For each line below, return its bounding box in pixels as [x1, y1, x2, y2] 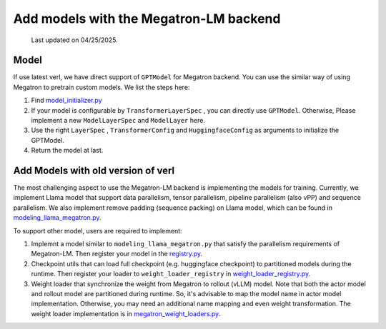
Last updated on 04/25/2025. [31, 36, 118, 44]
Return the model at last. [31, 146, 104, 155]
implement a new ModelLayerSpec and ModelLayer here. [31, 116, 205, 125]
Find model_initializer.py [31, 96, 103, 105]
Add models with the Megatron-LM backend [13, 11, 281, 26]
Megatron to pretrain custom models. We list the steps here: [13, 83, 190, 91]
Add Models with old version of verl [13, 165, 175, 176]
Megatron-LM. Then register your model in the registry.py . [31, 250, 203, 258]
